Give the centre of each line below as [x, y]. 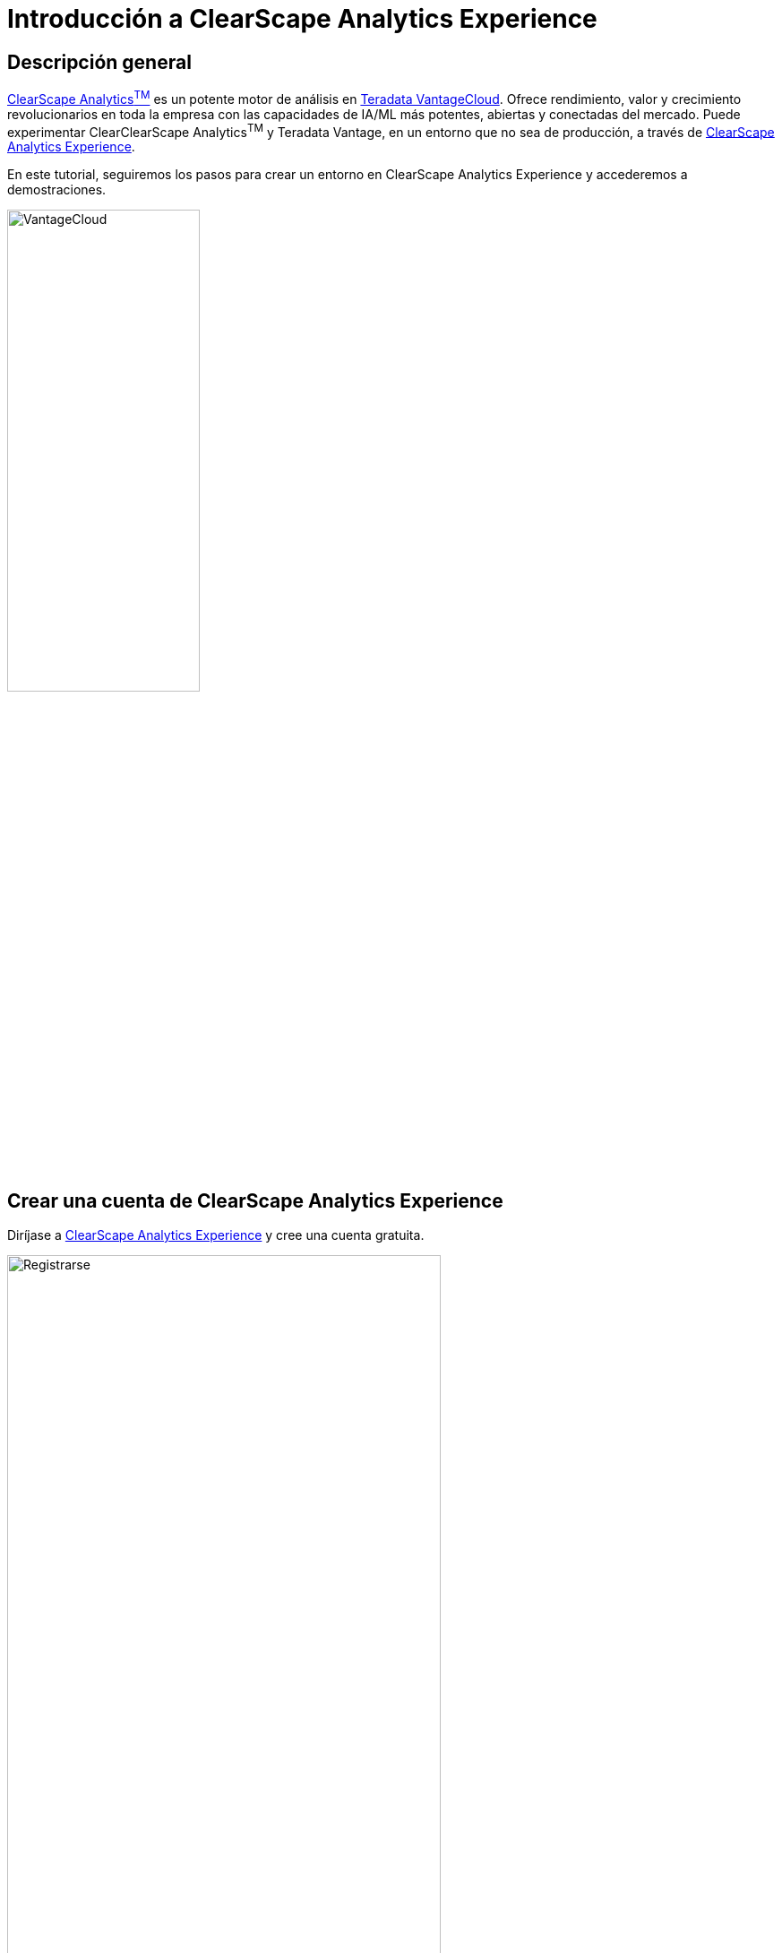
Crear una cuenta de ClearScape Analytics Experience [255, 1200]
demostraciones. [57, 190]
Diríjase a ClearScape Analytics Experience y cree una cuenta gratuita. [216, 1235]
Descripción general [99, 62]
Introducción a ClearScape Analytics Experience [302, 19]
